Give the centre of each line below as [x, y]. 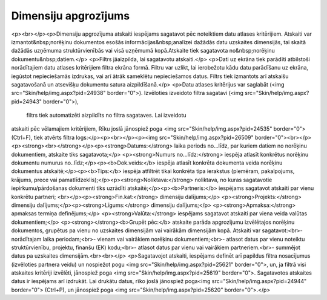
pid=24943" [27, 101]
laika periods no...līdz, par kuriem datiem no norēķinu [240, 146]
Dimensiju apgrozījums [71, 16]
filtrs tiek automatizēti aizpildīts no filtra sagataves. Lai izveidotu [107, 116]
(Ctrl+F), [22, 137]
